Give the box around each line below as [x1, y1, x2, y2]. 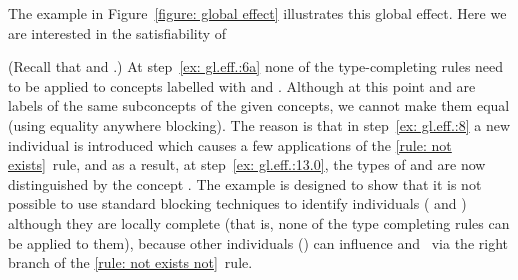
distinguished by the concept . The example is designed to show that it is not [8, 173, 482, 194]
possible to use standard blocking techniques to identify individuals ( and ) [8, 193, 467, 214]
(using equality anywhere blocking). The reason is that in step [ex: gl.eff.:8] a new [8, 114, 511, 135]
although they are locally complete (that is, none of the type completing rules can [8, 212, 510, 233]
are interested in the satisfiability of [8, 22, 227, 43]
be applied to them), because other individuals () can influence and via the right [8, 232, 508, 253]
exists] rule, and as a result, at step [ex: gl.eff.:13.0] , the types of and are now [8, 154, 486, 175]
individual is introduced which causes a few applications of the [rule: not [8, 134, 452, 155]
